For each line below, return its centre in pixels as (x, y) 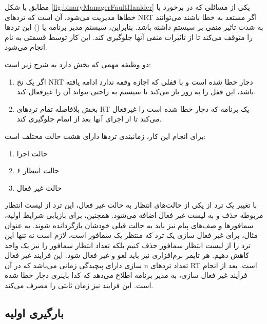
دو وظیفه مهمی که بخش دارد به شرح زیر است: (78, 64)
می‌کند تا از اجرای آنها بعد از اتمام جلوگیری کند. (89, 119)
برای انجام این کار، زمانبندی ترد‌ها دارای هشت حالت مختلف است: (105, 136)
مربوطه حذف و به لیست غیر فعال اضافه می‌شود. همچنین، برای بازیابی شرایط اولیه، (134, 215)
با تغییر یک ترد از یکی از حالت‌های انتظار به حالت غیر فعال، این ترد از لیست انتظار (131, 205)
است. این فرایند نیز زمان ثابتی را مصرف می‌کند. (79, 285)
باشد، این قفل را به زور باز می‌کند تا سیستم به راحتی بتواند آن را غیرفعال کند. (136, 92)
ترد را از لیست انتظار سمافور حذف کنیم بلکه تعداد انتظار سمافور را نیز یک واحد (128, 245)
